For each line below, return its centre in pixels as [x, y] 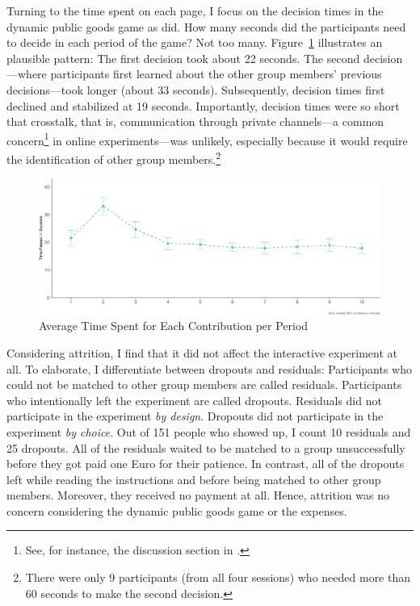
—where [27, 74]
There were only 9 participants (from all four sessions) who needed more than [218, 577]
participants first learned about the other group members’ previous [216, 74]
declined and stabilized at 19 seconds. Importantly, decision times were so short [203, 105]
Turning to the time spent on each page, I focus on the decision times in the [195, 10]
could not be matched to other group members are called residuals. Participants [204, 384]
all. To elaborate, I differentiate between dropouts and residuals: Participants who [209, 368]
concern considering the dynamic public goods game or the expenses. [177, 510]
